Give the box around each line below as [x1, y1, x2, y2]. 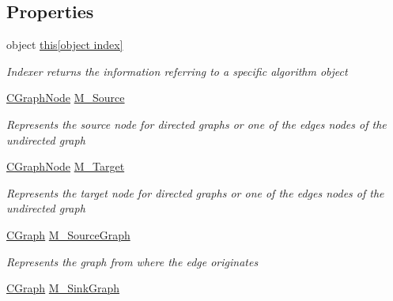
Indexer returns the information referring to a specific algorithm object [6, 62, 348, 79]
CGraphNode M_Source [6, 89, 125, 106]
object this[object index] [6, 36, 123, 53]
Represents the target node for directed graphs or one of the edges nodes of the [6, 184, 384, 201]
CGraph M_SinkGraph [6, 280, 120, 296]
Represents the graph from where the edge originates [6, 253, 259, 269]
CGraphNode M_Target [6, 158, 125, 175]
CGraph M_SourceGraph [6, 226, 130, 243]
